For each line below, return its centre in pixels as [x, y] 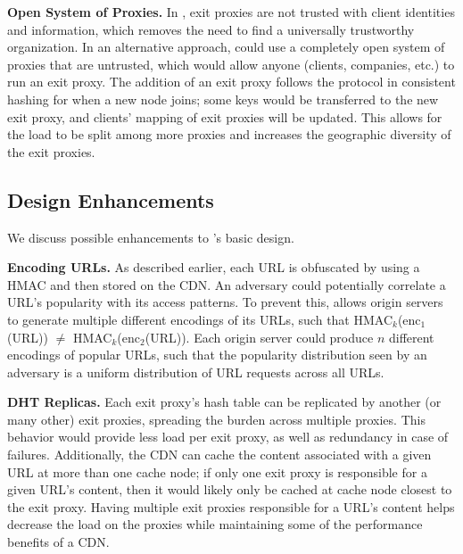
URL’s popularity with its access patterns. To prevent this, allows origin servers [225, 302]
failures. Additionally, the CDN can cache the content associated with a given [219, 455]
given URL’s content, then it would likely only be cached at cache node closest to [230, 489]
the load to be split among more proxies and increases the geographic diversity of [229, 134]
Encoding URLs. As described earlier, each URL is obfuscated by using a [214, 267]
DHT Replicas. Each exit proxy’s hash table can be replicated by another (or [224, 402]
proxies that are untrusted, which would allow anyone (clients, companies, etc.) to [231, 64]
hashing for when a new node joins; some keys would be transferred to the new [223, 99]
